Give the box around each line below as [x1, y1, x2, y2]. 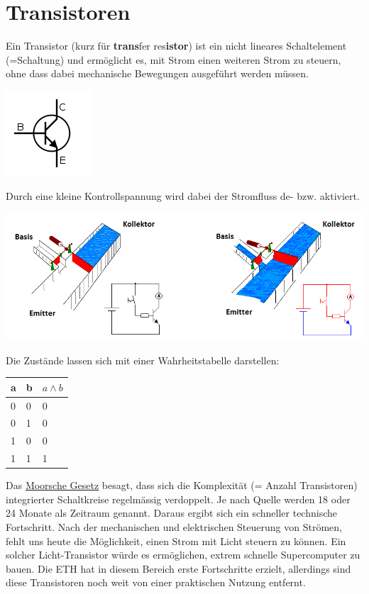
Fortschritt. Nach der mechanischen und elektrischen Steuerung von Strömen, [6, 519, 342, 534]
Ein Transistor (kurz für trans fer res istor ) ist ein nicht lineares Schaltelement [6, 38, 347, 53]
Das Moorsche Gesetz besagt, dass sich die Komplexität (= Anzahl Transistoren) [6, 478, 358, 493]
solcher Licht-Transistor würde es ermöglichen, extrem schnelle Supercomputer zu [6, 547, 360, 562]
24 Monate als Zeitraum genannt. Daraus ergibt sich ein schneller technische [6, 505, 337, 520]
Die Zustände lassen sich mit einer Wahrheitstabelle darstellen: [6, 352, 280, 367]
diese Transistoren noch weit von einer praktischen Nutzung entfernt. [6, 575, 306, 590]
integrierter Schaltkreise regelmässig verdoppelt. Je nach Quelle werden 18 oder [6, 491, 351, 506]
